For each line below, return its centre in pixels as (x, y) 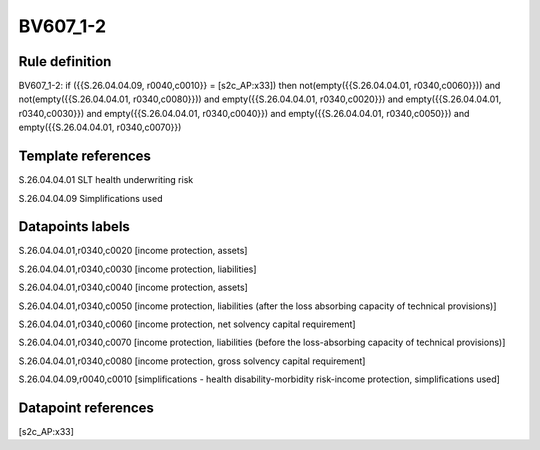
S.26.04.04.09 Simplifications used (90, 198)
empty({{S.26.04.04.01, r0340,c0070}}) (100, 127)
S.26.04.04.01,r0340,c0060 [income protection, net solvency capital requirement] (187, 324)
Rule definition (65, 61)
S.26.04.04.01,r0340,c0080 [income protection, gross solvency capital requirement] (192, 361)
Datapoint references (86, 407)
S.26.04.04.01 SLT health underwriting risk (106, 180)
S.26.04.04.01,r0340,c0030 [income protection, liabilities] (137, 269)
